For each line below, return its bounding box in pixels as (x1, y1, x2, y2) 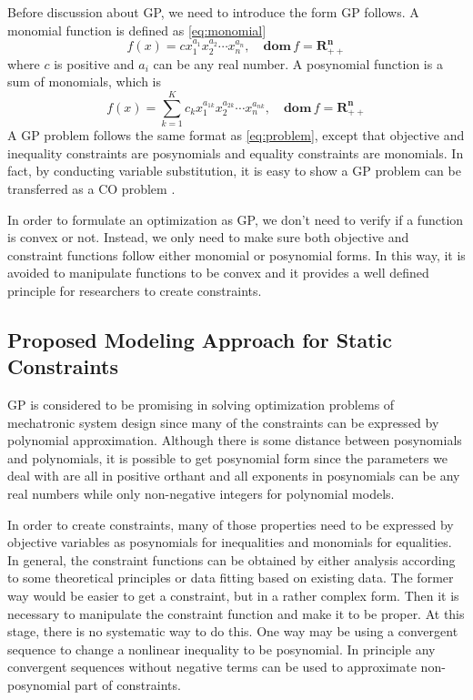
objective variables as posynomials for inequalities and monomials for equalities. (7, 533, 452, 552)
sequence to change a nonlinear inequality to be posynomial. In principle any (7, 639, 436, 658)
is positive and (54, 54, 135, 73)
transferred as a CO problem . (7, 178, 176, 198)
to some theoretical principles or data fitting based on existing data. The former (7, 568, 454, 587)
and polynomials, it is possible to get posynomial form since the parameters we (7, 448, 448, 467)
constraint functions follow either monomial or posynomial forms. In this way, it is (7, 245, 466, 264)
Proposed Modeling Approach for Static (7, 325, 393, 353)
